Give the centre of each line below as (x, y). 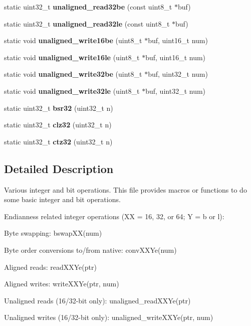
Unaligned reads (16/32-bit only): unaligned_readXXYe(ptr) (97, 300)
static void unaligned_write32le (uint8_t (72, 91)
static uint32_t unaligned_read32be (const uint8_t (88, 7)
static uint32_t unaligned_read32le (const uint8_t (87, 23)
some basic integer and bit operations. (62, 199)
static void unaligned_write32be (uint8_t (73, 74)
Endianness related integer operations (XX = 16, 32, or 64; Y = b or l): (114, 216)
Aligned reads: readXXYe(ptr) (50, 267)
